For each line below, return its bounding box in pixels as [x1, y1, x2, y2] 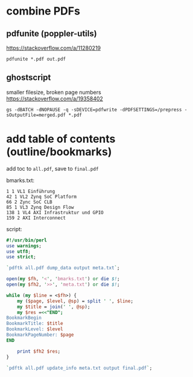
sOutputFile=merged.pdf [6, 112, 66, 118]
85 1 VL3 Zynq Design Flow [6, 204, 74, 210]
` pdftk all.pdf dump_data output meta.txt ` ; [6, 265, 120, 271]
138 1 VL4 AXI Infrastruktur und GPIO [6, 209, 104, 215]
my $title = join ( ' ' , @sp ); [17, 304, 90, 310]
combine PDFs [6, 4, 80, 18]
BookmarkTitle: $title [6, 321, 63, 327]
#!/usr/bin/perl [6, 237, 47, 243]
